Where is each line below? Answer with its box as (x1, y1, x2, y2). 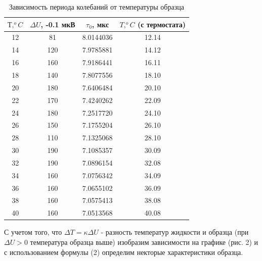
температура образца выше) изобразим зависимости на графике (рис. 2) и (30, 236, 258, 247)
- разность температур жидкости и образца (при (101, 227, 249, 237)
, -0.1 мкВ (40, 19, 75, 29)
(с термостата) (137, 19, 186, 29)
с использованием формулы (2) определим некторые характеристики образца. (4, 246, 243, 257)
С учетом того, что (4, 227, 62, 237)
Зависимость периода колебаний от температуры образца (9, 2, 184, 12)
